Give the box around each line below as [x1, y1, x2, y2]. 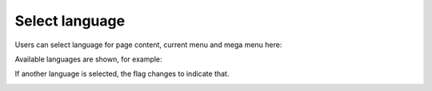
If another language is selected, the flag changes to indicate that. [14, 69, 230, 79]
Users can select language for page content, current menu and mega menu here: [14, 40, 282, 49]
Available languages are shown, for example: [14, 54, 163, 64]
